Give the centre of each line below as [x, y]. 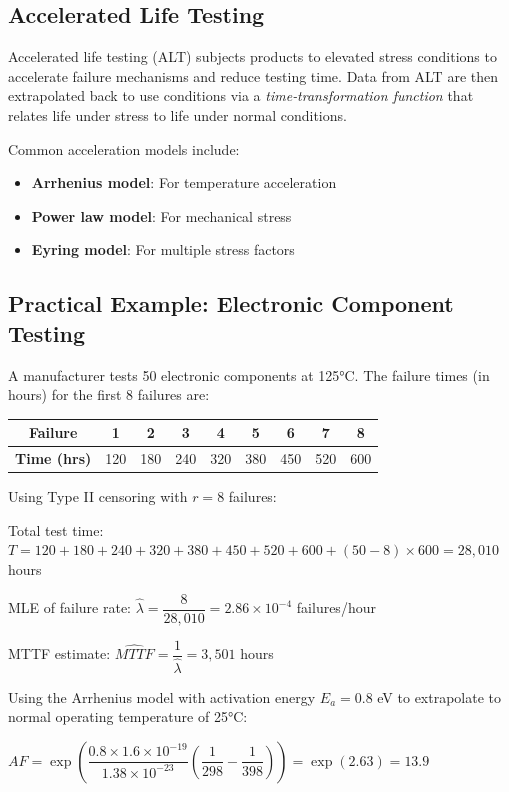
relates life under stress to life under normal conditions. [177, 114]
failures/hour [336, 607]
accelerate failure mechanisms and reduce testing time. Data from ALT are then [253, 75]
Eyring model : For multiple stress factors [163, 249]
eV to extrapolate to [439, 696]
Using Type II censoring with [98, 496]
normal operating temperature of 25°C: [128, 716]
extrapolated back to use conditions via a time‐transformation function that [241, 95]
